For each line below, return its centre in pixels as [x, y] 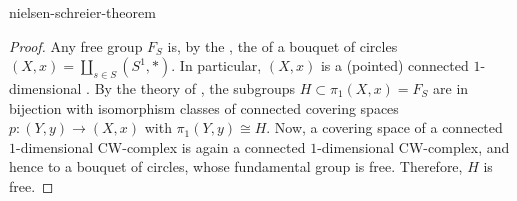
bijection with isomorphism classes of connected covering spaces [204, 107]
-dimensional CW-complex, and [413, 146]
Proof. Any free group [76, 45]
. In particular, [216, 65]
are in [451, 87]
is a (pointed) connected [394, 65]
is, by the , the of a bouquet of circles [282, 45]
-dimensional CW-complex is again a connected [161, 146]
